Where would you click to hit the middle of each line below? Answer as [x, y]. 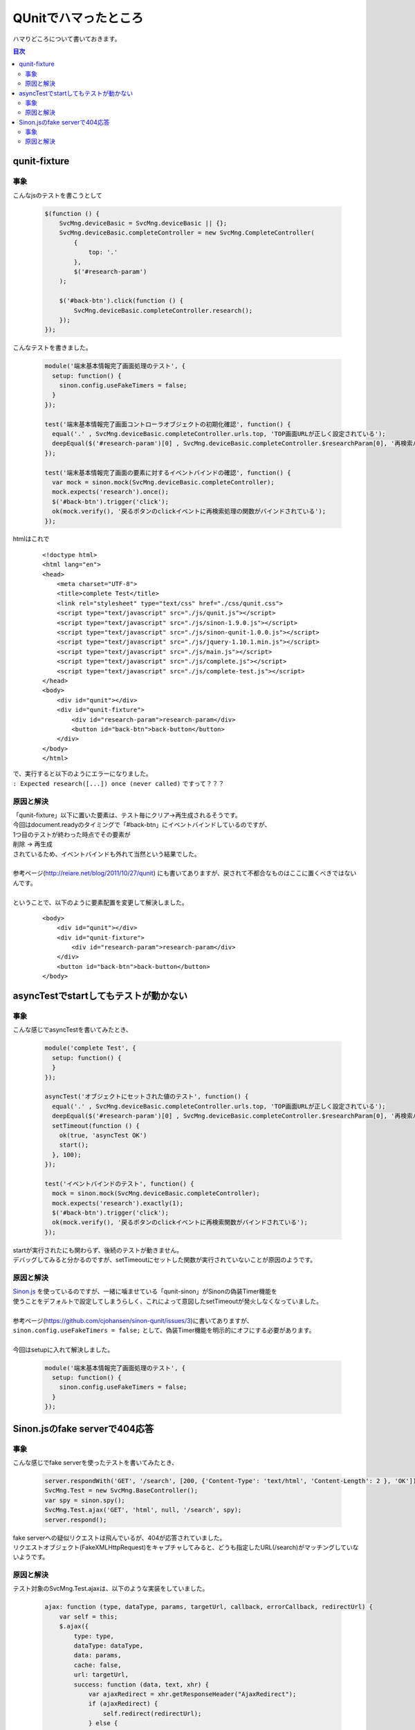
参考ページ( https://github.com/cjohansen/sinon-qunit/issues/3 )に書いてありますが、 [133, 1320]
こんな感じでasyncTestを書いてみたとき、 [72, 1030]
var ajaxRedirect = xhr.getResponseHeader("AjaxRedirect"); [192, 1694]
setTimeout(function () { [96, 1126]
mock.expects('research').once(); [111, 492]
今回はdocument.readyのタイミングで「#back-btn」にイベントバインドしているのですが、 [142, 825]
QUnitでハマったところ [78, 18]
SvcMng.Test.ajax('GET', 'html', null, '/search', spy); [143, 1510]
